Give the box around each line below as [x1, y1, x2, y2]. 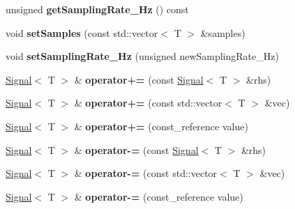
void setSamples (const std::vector [6, 25, 158, 40]
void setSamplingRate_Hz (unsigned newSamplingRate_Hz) [6, 49, 279, 63]
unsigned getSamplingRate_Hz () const [6, 2, 189, 16]
